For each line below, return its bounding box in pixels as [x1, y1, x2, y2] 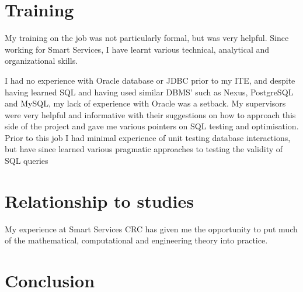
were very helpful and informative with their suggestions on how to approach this [5, 108, 296, 121]
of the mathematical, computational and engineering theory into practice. [5, 234, 268, 246]
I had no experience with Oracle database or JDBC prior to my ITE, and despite [5, 74, 295, 86]
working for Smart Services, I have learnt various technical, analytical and [5, 43, 270, 55]
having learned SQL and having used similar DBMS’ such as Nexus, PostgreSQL [5, 85, 294, 98]
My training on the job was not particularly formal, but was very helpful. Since [5, 32, 289, 44]
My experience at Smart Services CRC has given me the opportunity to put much [5, 222, 298, 235]
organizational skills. [5, 54, 78, 67]
